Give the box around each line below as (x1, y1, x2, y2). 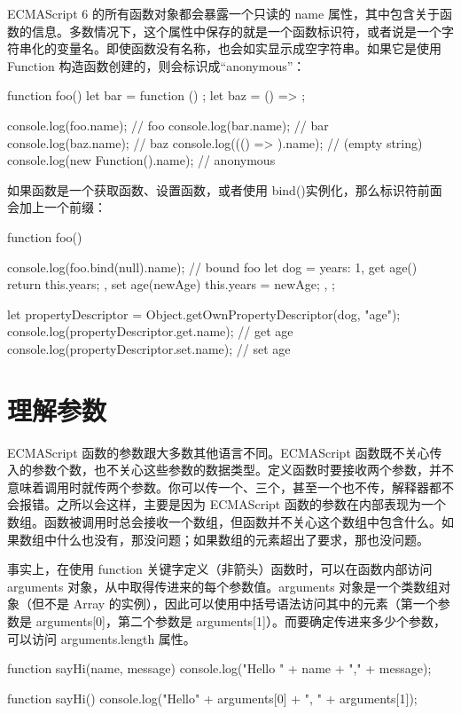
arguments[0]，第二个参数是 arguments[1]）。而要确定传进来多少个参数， (35, 611, 446, 630)
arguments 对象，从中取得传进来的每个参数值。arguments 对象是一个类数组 (7, 577, 439, 595)
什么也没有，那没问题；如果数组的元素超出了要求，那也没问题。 (56, 530, 429, 548)
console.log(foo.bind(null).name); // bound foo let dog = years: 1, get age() (7, 257, 418, 276)
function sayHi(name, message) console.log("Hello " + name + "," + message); (7, 659, 432, 678)
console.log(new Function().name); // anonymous (7, 151, 276, 169)
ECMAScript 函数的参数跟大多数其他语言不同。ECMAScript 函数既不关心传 (7, 443, 442, 461)
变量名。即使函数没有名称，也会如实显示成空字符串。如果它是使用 (56, 39, 441, 58)
